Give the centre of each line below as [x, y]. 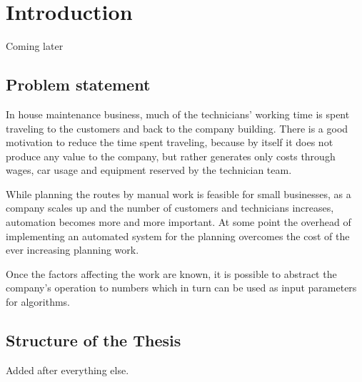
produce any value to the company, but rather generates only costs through [171, 156]
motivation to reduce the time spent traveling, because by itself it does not [170, 142]
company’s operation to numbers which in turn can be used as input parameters [181, 288]
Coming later [35, 46]
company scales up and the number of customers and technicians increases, [170, 208]
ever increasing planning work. [72, 250]
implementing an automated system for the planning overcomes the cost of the [178, 236]
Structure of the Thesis [94, 340]
